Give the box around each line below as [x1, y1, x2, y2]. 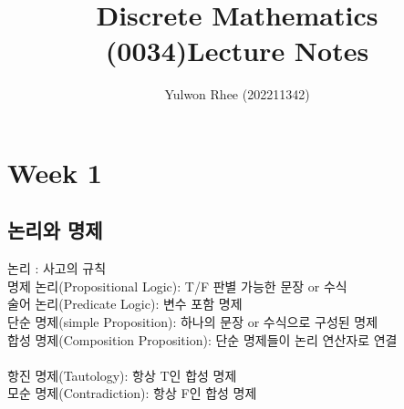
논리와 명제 [7, 216, 103, 244]
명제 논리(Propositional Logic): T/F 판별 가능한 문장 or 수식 [7, 276, 347, 295]
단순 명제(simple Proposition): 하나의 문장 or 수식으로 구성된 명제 [7, 312, 378, 332]
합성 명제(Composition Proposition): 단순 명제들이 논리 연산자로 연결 [7, 330, 398, 349]
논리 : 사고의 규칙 [7, 259, 107, 278]
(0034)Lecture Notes [105, 32, 369, 69]
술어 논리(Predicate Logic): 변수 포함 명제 [7, 294, 243, 313]
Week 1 [7, 153, 102, 190]
